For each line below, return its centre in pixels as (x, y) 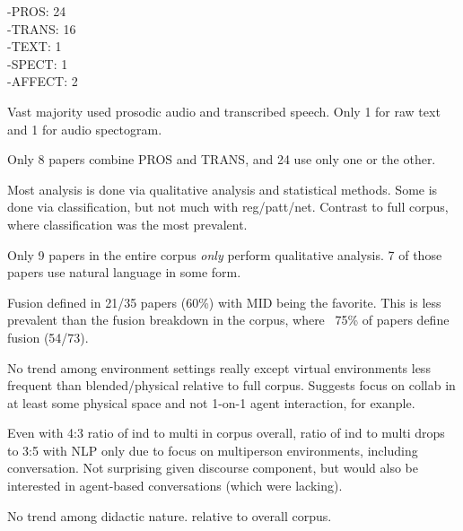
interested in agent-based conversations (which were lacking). (175, 486)
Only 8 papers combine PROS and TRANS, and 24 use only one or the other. (222, 159)
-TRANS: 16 (42, 28)
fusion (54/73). (48, 337)
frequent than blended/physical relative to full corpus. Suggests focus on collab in (231, 385)
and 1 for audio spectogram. (85, 129)
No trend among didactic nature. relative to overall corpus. (170, 515)
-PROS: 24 (37, 11)
